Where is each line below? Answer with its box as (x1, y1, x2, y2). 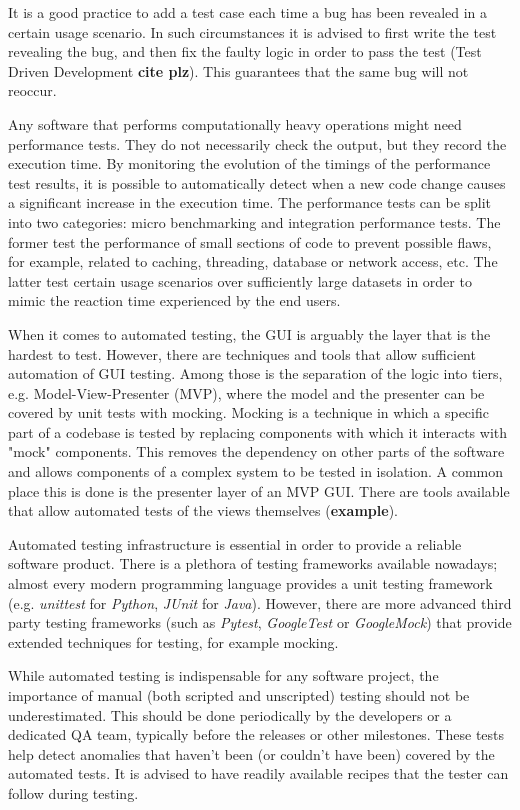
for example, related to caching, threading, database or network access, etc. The (8, 251, 498, 272)
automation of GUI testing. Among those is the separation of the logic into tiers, (8, 363, 503, 384)
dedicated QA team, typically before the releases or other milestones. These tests (8, 724, 505, 745)
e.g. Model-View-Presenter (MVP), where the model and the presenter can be (8, 382, 485, 403)
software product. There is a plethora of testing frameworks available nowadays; (8, 553, 498, 574)
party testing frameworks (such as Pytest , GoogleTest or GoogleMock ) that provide (8, 612, 512, 633)
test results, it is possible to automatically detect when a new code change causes (8, 172, 506, 193)
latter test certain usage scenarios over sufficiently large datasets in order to (8, 270, 472, 291)
